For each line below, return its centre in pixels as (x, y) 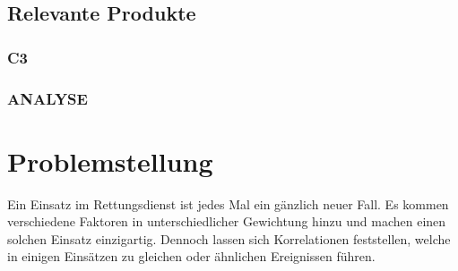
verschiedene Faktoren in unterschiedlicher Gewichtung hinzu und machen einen (227, 221)
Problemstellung (110, 161)
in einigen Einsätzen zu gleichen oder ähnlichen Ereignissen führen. (191, 256)
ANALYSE (48, 98)
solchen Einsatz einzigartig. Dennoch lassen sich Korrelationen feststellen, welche (229, 238)
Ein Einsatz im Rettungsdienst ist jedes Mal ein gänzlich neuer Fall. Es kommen (228, 203)
